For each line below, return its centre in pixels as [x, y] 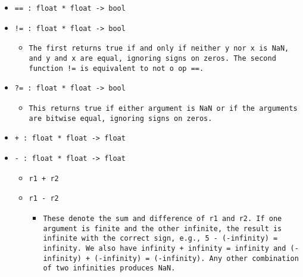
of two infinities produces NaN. [109, 268]
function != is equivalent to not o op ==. [116, 68]
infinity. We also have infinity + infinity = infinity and [165, 248]
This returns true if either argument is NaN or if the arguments [163, 108]
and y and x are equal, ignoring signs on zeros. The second [152, 58]
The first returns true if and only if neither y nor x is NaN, [159, 49]
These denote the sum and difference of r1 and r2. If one [163, 218]
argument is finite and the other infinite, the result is [163, 228]
